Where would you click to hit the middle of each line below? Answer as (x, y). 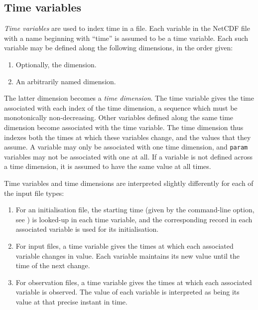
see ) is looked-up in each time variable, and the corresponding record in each (134, 219)
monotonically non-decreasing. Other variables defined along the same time (119, 117)
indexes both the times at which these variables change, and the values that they (128, 137)
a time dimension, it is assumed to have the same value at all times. (108, 166)
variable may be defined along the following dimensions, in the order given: (119, 48)
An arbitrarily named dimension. (66, 81)
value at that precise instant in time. (71, 301)
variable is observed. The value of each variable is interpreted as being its (128, 292)
